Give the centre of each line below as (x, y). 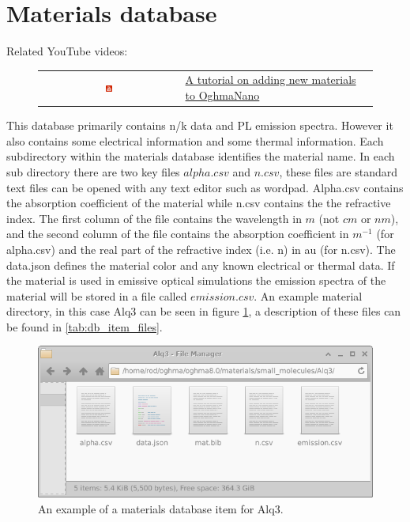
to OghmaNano (222, 95)
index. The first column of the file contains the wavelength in (154, 218)
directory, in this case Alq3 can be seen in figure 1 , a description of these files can (204, 311)
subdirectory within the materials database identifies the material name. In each (201, 156)
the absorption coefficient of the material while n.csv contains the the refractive (199, 203)
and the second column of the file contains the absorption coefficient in (178, 234)
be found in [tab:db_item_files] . (85, 326)
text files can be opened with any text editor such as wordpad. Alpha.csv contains (205, 187)
